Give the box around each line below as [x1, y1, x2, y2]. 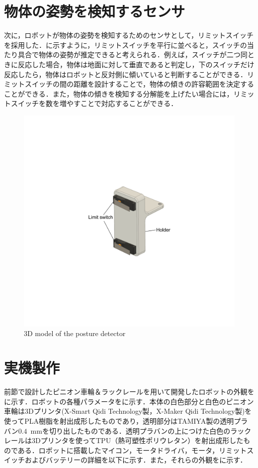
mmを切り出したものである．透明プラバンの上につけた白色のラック [30, 425, 252, 436]
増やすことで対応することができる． [59, 98, 178, 109]
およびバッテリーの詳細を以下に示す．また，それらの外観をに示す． [24, 455, 247, 465]
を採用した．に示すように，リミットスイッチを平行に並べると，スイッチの [4, 39, 247, 50]
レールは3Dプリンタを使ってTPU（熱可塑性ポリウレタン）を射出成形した [4, 435, 244, 446]
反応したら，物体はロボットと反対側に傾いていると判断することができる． [4, 69, 247, 79]
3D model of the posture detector [24, 328, 126, 339]
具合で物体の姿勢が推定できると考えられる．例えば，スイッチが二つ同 [17, 49, 248, 60]
